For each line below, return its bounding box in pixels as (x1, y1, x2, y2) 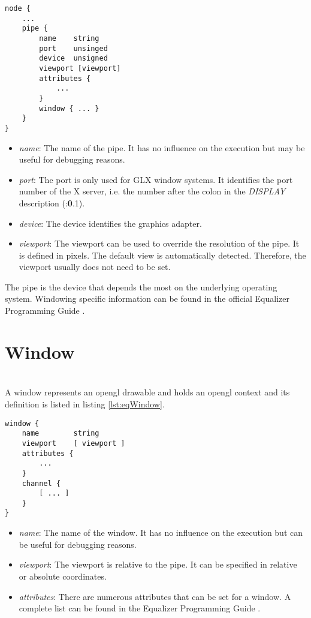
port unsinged (39, 44, 108, 53)
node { (5, 4, 31, 13)
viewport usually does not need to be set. (19, 260, 171, 273)
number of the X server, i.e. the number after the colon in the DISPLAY (19, 185, 286, 197)
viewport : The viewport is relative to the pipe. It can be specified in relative (19, 558, 297, 571)
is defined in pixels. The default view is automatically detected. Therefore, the (19, 248, 306, 261)
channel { (22, 479, 61, 488)
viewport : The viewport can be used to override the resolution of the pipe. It (19, 237, 300, 250)
